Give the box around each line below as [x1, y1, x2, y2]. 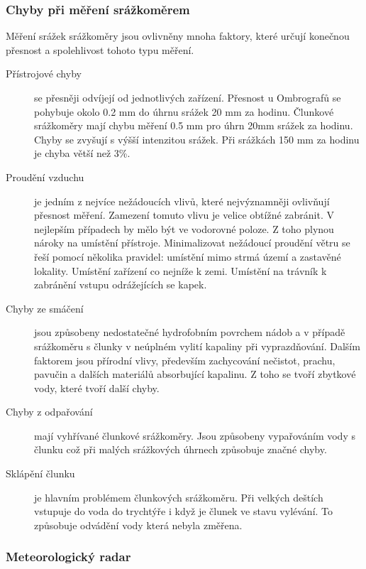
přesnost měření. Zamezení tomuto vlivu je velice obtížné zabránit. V [34, 207, 334, 222]
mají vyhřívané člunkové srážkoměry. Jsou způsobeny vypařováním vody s [34, 428, 355, 443]
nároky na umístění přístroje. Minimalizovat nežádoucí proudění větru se [34, 235, 350, 250]
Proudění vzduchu [6, 169, 84, 184]
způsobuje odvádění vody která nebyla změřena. [34, 517, 243, 532]
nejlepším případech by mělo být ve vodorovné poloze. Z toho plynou [34, 221, 334, 236]
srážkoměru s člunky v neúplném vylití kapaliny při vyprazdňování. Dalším [34, 338, 360, 353]
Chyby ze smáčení [6, 300, 84, 315]
